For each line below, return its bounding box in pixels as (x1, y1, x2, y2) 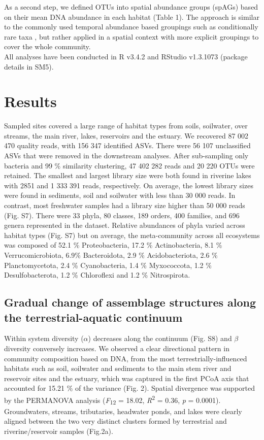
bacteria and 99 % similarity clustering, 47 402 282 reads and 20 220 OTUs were (4, 160, 255, 171)
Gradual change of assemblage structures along (4, 294, 256, 310)
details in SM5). (4, 61, 54, 72)
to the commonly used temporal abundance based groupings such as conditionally (4, 21, 258, 32)
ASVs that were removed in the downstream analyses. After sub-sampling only (4, 150, 249, 161)
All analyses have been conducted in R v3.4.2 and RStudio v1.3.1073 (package (4, 51, 248, 61)
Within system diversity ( (4, 333, 84, 344)
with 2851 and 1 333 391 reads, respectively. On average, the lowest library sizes (4, 180, 253, 190)
